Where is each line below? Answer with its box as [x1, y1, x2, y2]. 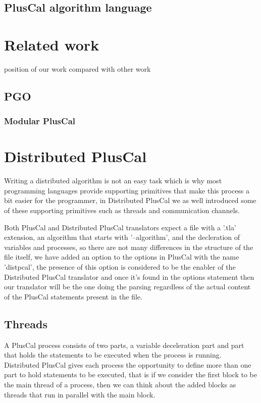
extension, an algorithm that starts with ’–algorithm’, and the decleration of [4, 232, 240, 242]
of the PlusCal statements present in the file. [4, 291, 142, 301]
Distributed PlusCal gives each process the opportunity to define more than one [4, 359, 251, 370]
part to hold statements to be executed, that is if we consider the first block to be [4, 369, 257, 380]
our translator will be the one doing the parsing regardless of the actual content [4, 281, 251, 292]
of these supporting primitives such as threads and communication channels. [4, 205, 240, 216]
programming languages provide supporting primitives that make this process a [4, 185, 250, 195]
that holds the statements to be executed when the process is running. [4, 349, 222, 360]
